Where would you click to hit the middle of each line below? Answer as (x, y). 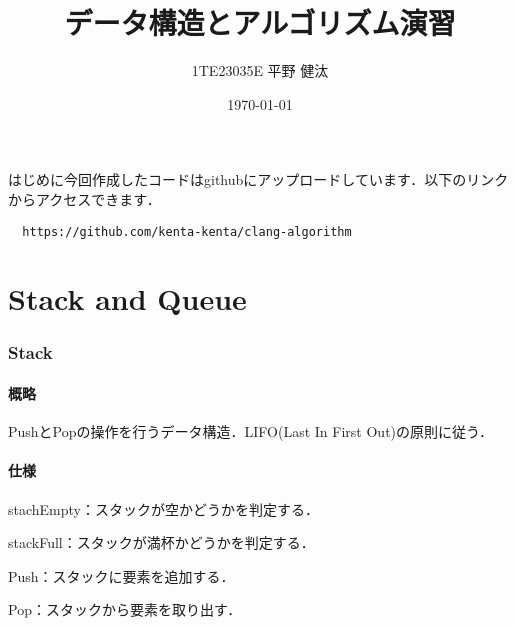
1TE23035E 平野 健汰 (260, 70)
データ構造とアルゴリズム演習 (260, 22)
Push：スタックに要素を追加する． (121, 575)
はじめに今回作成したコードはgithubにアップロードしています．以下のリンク (258, 179)
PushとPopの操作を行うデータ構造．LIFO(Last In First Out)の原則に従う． (250, 431)
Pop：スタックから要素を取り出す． (125, 609)
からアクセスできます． (84, 198)
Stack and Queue (127, 298)
